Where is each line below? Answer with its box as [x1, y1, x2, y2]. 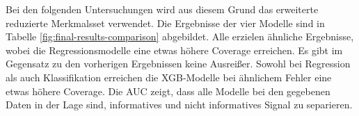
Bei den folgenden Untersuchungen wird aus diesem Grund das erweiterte [6, 2, 319, 16]
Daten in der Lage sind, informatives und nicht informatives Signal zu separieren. [6, 97, 353, 112]
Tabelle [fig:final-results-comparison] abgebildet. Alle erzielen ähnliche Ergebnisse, [6, 29, 354, 44]
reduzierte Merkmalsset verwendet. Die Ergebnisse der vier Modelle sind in [6, 15, 325, 30]
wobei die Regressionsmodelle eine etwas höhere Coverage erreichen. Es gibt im [6, 42, 343, 57]
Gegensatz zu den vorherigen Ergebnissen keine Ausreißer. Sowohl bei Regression [6, 56, 351, 71]
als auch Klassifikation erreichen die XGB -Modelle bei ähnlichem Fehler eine [6, 69, 332, 84]
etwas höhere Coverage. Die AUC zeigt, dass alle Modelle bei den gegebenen [6, 83, 330, 98]
